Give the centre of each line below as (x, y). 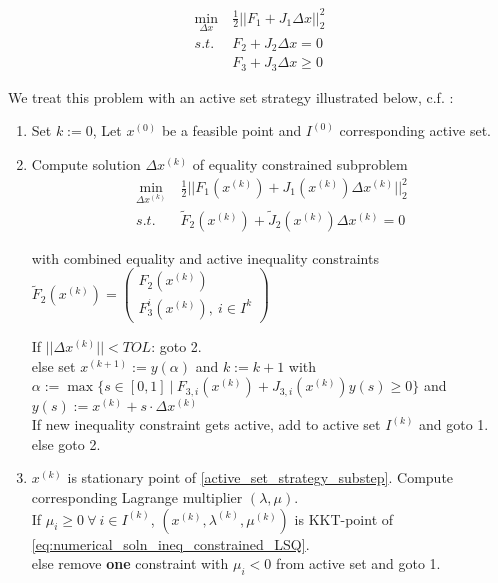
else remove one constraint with (130, 563)
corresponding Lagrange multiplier (137, 497)
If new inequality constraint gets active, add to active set (206, 424)
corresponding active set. (415, 130)
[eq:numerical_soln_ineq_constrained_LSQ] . (170, 543)
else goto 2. (66, 443)
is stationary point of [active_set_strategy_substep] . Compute (260, 477)
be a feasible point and (231, 130)
